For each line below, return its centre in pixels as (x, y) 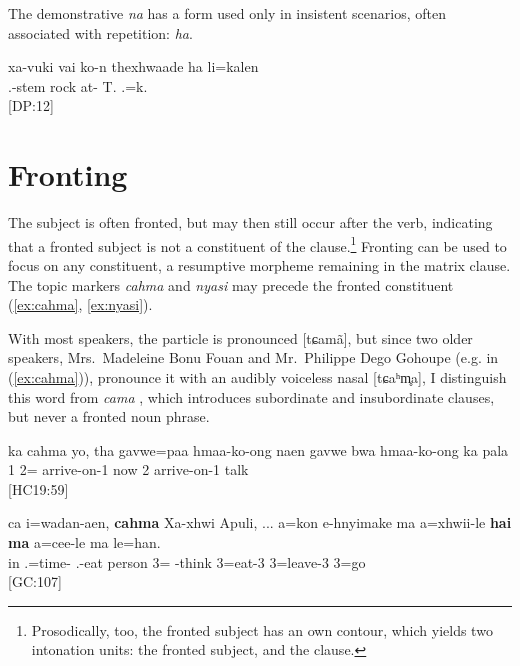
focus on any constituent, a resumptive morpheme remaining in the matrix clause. (259, 264)
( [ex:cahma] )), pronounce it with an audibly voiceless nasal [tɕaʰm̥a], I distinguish (257, 376)
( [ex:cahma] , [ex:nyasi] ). (80, 304)
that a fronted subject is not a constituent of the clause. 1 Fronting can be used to (257, 244)
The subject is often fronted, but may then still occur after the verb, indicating (250, 222)
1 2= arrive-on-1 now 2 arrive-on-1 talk (128, 469)
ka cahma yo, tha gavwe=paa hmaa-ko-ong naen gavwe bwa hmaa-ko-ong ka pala (258, 449)
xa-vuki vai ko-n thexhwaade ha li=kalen (133, 66)
